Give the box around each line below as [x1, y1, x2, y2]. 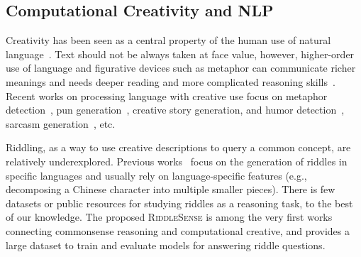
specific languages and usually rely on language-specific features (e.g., [6, 168, 307, 182]
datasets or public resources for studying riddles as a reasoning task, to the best [6, 195, 353, 210]
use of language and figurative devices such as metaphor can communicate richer [6, 60, 356, 75]
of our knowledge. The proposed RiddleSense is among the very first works [6, 209, 333, 224]
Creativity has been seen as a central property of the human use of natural [6, 33, 331, 48]
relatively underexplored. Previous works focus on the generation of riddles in [6, 153, 348, 168]
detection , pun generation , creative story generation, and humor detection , [6, 102, 345, 117]
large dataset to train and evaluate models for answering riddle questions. [6, 237, 326, 252]
